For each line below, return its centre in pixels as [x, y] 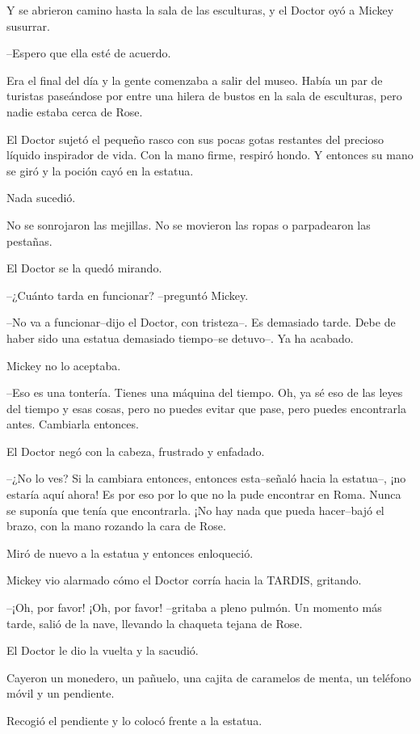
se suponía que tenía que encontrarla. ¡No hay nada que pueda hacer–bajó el [195, 510]
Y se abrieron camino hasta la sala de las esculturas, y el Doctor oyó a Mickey [200, 10]
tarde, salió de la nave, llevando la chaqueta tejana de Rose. [155, 623]
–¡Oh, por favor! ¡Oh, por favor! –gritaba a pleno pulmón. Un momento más [194, 607]
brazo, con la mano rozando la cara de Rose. [116, 526]
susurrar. [28, 25]
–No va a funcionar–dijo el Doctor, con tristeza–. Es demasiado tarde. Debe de [201, 322]
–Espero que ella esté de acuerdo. [89, 53]
